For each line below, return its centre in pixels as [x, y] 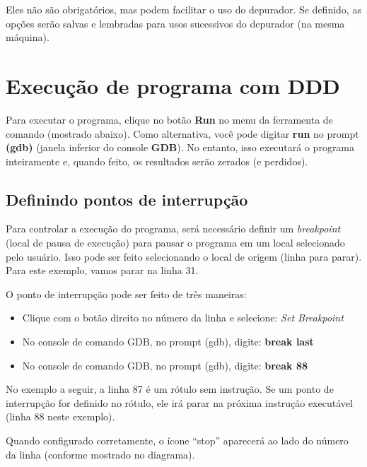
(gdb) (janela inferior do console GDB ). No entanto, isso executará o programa [180, 147]
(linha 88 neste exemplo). [60, 416]
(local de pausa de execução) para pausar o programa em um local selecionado [175, 243]
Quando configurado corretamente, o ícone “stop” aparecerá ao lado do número [177, 441]
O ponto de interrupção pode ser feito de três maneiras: [126, 294]
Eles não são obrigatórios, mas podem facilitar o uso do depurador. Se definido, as [183, 9]
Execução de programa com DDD [173, 85]
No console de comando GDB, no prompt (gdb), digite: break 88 [165, 365]
